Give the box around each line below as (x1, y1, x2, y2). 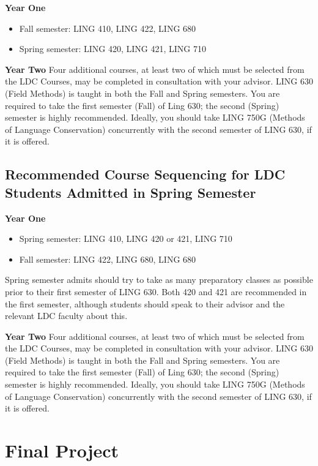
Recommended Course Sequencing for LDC (5, 165, 286, 184)
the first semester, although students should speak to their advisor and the (5, 297, 285, 310)
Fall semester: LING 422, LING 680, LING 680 (19, 252, 196, 265)
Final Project (5, 438, 119, 463)
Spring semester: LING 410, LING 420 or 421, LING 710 (19, 232, 232, 245)
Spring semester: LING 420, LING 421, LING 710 (19, 42, 206, 55)
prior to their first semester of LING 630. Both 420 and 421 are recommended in (5, 285, 307, 298)
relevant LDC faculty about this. (5, 309, 128, 322)
